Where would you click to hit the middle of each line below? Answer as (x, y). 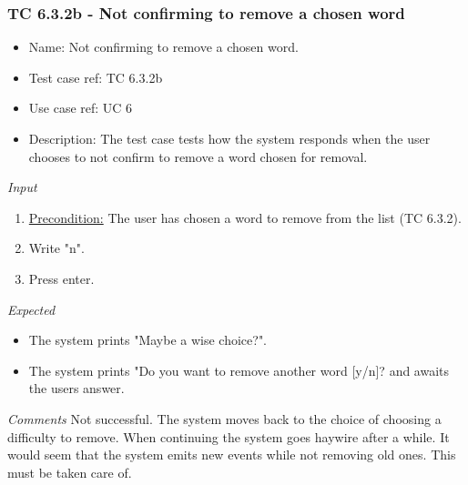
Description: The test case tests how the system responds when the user (229, 138)
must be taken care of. (70, 472)
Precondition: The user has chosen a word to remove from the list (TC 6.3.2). (245, 217)
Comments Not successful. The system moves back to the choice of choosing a (224, 418)
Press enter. (61, 278)
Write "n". (56, 248)
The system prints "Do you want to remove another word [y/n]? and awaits (239, 370)
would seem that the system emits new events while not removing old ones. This (232, 455)
